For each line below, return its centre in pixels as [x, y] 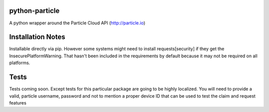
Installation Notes [37, 37]
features [18, 103]
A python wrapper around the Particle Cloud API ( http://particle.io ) [77, 23]
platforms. [20, 63]
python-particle [34, 11]
